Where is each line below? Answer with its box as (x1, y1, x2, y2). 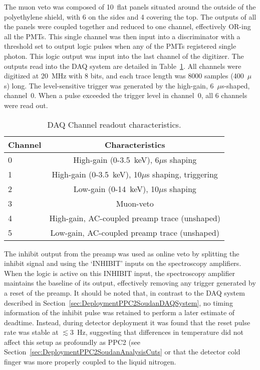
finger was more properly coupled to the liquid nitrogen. (4, 356, 176, 367)
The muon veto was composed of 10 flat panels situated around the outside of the (4, 2, 256, 12)
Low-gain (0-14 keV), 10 (73, 182, 159, 195)
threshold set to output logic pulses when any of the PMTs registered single (4, 41, 236, 51)
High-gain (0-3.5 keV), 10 (52, 168, 142, 180)
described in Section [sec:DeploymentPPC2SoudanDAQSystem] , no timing (4, 297, 233, 308)
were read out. (4, 100, 48, 110)
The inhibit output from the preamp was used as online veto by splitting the (4, 248, 239, 258)
